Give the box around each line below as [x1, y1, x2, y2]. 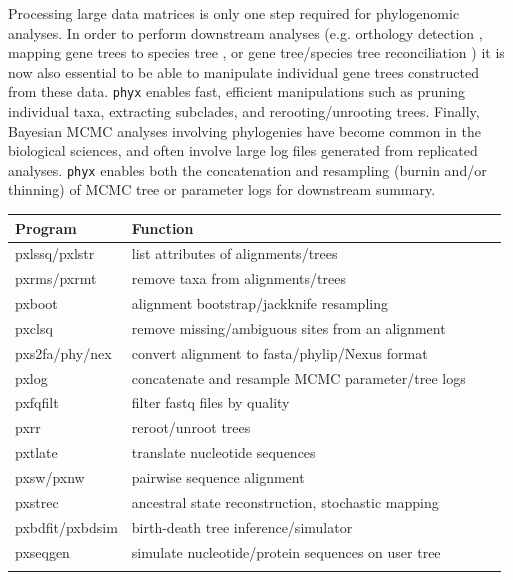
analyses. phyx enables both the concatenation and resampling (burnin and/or [8, 159, 487, 180]
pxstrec [15, 491, 59, 512]
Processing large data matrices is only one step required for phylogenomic [8, 3, 460, 23]
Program [15, 217, 77, 238]
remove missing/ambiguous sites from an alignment [131, 317, 446, 338]
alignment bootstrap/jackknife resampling [131, 293, 388, 314]
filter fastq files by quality [131, 392, 290, 413]
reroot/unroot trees [131, 417, 251, 438]
